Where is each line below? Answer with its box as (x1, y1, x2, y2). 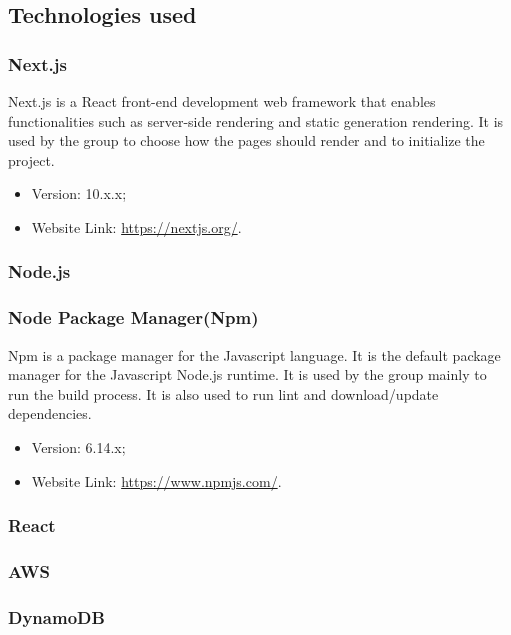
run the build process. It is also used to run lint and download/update (8, 383, 439, 404)
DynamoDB (8, 604, 105, 629)
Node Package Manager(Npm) (8, 305, 259, 330)
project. (8, 149, 55, 170)
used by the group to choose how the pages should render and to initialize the (8, 130, 485, 151)
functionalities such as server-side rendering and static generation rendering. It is (8, 110, 504, 131)
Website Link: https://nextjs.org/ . (31, 216, 242, 237)
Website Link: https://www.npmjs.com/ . (31, 470, 282, 491)
